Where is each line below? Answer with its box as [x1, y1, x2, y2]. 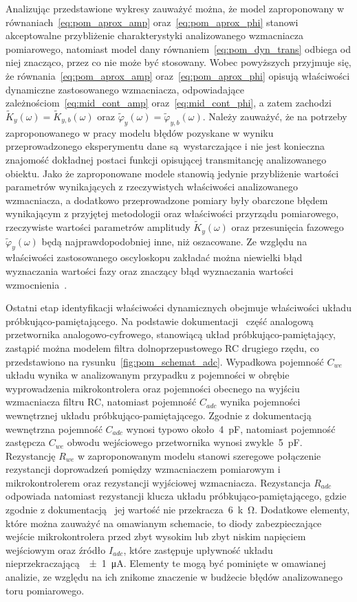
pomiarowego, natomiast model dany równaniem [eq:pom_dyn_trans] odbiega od [6, 41, 351, 56]
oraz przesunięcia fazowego [231, 220, 344, 234]
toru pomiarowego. [6, 583, 85, 597]
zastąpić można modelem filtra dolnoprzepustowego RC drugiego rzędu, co [6, 340, 319, 355]
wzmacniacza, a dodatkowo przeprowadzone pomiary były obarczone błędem [6, 192, 328, 207]
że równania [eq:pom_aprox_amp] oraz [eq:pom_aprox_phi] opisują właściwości [6, 68, 350, 82]
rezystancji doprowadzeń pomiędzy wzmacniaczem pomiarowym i [6, 462, 281, 476]
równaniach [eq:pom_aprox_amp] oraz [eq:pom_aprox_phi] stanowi [6, 14, 299, 29]
